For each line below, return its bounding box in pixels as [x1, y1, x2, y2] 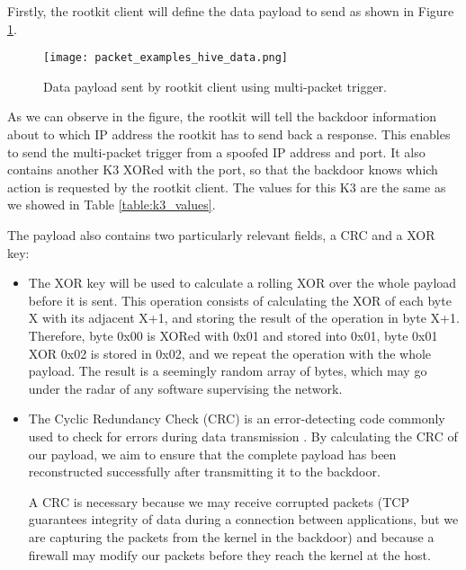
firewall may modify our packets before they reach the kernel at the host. [28, 545, 431, 564]
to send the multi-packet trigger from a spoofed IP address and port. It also [7, 142, 426, 161]
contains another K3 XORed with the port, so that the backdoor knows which [7, 160, 438, 179]
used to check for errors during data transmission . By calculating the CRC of [28, 426, 458, 445]
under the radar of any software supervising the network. [28, 379, 343, 397]
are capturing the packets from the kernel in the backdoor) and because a [28, 527, 435, 546]
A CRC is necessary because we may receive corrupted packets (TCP [28, 492, 409, 511]
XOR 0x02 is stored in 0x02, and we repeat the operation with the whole [28, 343, 432, 362]
